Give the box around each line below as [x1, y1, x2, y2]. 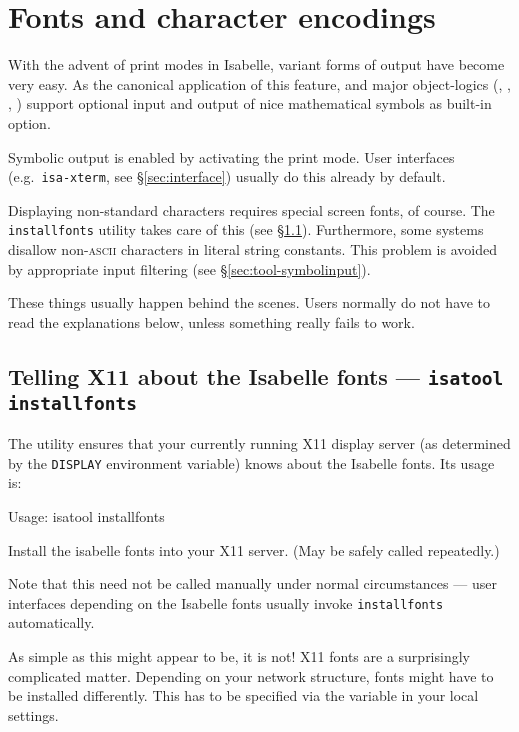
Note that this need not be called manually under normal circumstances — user [8, 573, 497, 594]
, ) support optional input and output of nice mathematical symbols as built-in [8, 93, 492, 114]
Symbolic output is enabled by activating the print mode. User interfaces [8, 146, 455, 167]
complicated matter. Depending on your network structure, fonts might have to [8, 665, 494, 686]
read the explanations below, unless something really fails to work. [8, 311, 415, 332]
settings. [8, 704, 59, 725]
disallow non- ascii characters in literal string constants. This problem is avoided [8, 239, 497, 259]
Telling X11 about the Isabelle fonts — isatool [8, 360, 504, 391]
